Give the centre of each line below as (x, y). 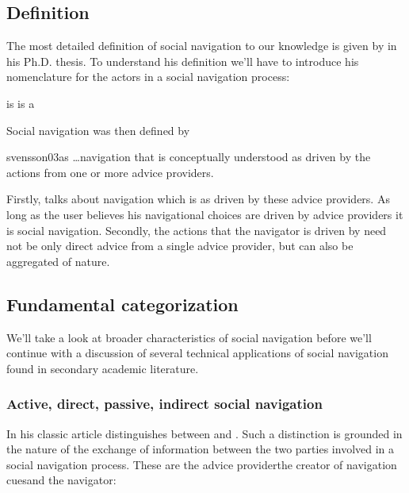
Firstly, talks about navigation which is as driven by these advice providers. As (198, 199)
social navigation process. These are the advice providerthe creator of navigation (202, 464)
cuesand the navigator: (61, 480)
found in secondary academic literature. (103, 368)
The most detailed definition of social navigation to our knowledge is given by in (202, 46)
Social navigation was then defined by (98, 130)
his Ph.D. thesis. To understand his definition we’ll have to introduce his (183, 61)
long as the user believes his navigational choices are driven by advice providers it (205, 214)
